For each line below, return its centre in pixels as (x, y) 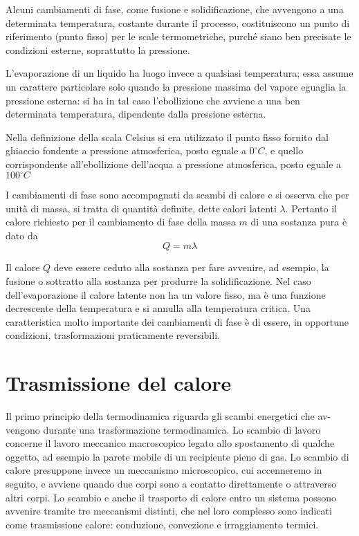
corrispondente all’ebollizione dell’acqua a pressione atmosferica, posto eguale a (174, 164)
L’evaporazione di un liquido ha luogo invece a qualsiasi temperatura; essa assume (179, 73)
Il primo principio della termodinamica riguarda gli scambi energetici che (160, 416)
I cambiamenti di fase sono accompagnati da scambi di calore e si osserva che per (177, 195)
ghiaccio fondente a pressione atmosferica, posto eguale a (126, 150)
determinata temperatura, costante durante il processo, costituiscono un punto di (178, 22)
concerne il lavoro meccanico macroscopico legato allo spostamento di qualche (170, 443)
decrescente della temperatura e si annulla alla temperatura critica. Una (158, 308)
